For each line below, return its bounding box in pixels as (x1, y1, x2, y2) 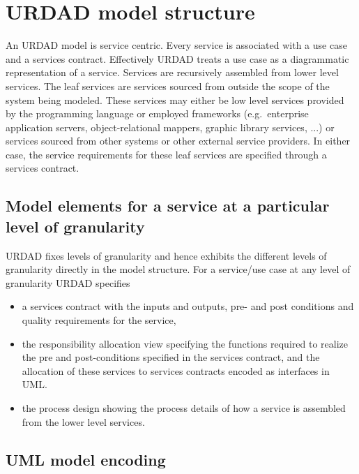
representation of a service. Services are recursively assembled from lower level (6, 65, 339, 80)
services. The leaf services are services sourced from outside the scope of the (6, 78, 330, 93)
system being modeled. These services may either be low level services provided (6, 92, 344, 107)
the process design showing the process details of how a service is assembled (22, 401, 346, 415)
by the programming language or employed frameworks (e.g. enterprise (6, 106, 309, 121)
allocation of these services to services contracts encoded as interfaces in (22, 363, 330, 378)
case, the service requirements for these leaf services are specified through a (6, 147, 327, 161)
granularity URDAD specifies (6, 275, 130, 290)
